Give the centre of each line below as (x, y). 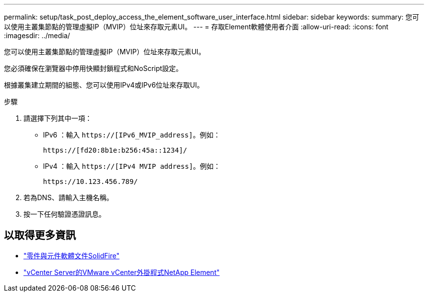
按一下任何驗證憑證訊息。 (64, 214)
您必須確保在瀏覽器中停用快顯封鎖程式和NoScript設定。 (93, 68)
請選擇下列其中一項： (58, 118)
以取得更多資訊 (40, 235)
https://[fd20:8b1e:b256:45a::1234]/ (115, 150)
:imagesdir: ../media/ (37, 35)
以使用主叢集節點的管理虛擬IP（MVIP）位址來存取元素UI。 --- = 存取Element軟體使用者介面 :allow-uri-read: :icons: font (196, 27)
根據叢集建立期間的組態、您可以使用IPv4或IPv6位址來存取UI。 (104, 85)
